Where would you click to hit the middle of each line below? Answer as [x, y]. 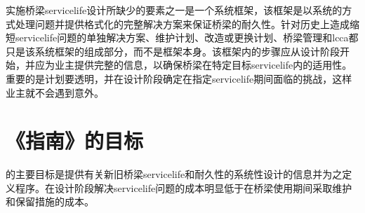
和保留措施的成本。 [50, 201]
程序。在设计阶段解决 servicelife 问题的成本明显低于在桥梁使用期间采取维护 [184, 187]
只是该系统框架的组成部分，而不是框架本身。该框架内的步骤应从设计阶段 [173, 51]
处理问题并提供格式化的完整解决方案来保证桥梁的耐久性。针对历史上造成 [182, 23]
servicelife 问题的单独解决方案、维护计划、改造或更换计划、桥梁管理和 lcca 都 [187, 37]
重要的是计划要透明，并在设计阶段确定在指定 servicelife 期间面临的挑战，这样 [179, 78]
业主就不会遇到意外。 [55, 92]
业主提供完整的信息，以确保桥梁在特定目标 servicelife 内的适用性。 [203, 65]
